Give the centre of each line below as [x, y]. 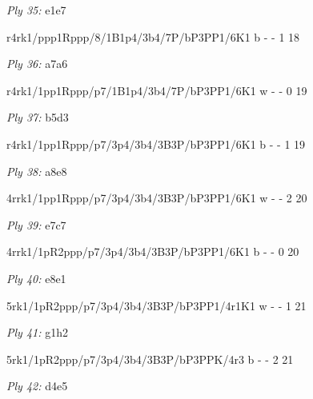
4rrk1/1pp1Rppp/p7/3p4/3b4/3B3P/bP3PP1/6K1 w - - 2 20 [157, 198]
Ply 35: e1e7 [36, 10]
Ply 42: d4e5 [37, 386]
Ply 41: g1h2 [37, 332]
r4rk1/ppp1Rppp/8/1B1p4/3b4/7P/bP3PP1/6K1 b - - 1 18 [153, 36]
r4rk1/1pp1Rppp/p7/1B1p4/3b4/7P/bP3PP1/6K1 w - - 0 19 [157, 90]
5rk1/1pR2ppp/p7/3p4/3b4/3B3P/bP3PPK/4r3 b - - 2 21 [150, 359]
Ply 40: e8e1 [36, 278]
